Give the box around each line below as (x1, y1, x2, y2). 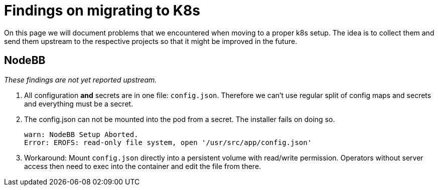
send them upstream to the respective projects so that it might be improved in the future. (4, 36, 298, 45)
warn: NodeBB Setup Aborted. (24, 130, 138, 138)
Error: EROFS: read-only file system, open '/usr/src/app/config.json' (24, 138, 312, 146)
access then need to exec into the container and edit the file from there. (24, 161, 261, 170)
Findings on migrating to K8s (4, 2, 200, 19)
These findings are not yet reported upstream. (4, 75, 157, 84)
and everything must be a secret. (24, 99, 133, 108)
